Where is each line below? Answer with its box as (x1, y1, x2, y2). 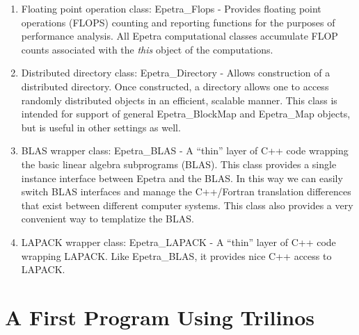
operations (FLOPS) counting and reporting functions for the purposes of (21, 15, 335, 29)
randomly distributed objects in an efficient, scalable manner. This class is (21, 92, 337, 107)
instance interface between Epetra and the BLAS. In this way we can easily (21, 170, 343, 185)
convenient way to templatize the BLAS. (21, 211, 194, 226)
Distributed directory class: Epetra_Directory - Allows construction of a (21, 65, 330, 80)
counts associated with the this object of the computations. (21, 42, 273, 56)
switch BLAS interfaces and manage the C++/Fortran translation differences (21, 184, 351, 199)
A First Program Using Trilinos (5, 302, 315, 331)
